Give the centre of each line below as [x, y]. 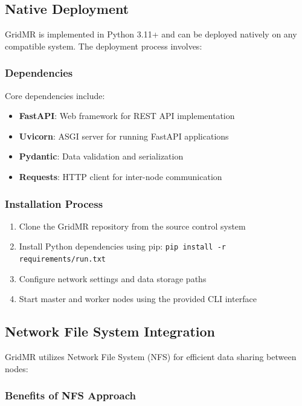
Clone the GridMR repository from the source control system [132, 226]
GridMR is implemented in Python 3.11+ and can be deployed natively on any [151, 34]
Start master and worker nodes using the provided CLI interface [138, 299]
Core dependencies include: [55, 95]
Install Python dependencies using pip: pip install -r [122, 246]
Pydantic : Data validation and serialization [101, 156]
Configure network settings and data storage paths [113, 278]
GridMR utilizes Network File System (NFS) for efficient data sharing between [151, 357]
